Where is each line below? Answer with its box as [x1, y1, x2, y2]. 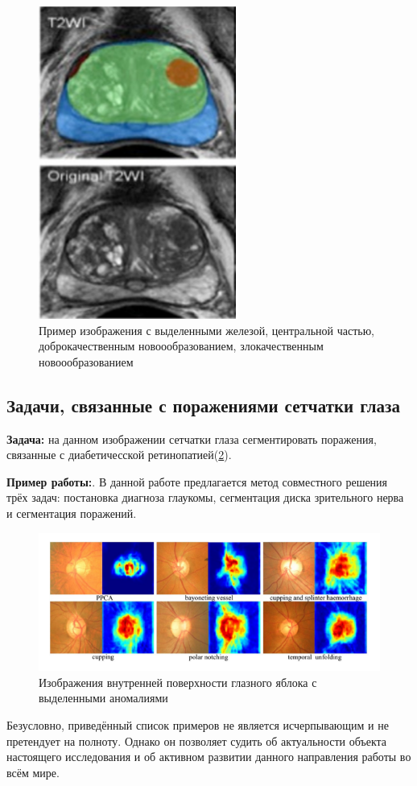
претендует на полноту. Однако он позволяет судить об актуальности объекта [6, 732, 387, 749]
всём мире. [6, 763, 60, 780]
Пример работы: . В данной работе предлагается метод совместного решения [6, 473, 388, 490]
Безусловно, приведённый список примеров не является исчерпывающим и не [6, 717, 389, 734]
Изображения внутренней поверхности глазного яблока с [39, 673, 317, 690]
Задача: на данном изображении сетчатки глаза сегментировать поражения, [6, 430, 377, 447]
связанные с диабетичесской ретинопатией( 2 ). [6, 446, 232, 463]
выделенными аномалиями [39, 689, 168, 706]
